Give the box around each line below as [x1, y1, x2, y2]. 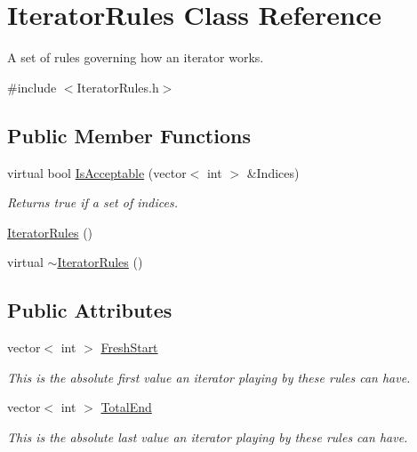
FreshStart [100, 338, 158, 357]
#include [7, 77, 57, 96]
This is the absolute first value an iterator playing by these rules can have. [7, 367, 411, 386]
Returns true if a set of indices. [7, 193, 179, 212]
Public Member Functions [7, 121, 251, 149]
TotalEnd [100, 398, 152, 416]
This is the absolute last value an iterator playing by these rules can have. [7, 427, 408, 446]
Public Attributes [7, 296, 172, 324]
